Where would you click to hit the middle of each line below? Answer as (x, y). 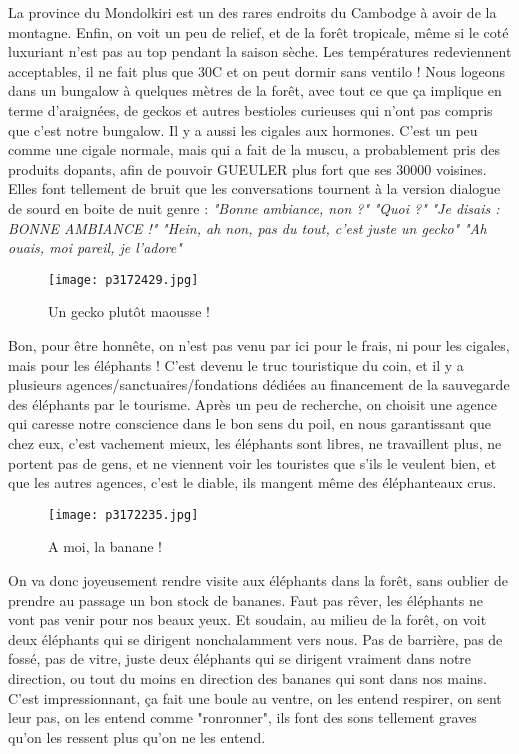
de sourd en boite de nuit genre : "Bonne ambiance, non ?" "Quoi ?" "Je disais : (254, 207)
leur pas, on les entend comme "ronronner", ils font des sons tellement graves (242, 717)
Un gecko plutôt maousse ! (129, 311)
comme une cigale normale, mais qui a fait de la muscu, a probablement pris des (254, 149)
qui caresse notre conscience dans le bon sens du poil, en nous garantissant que (249, 423)
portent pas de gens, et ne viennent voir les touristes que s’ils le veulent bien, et (252, 462)
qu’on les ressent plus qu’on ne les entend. (137, 736)
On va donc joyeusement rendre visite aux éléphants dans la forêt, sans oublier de (258, 579)
